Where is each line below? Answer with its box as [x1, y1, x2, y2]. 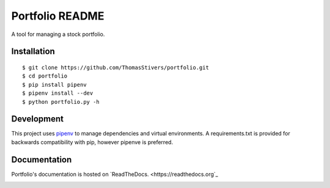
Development [11, 114, 64, 125]
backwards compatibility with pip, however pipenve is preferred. [11, 138, 174, 146]
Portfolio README [11, 9, 105, 23]
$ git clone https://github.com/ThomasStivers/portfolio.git [22, 64, 209, 71]
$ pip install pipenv [22, 81, 87, 88]
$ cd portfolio [22, 73, 68, 79]
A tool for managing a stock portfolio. [11, 31, 105, 38]
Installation [11, 46, 55, 57]
